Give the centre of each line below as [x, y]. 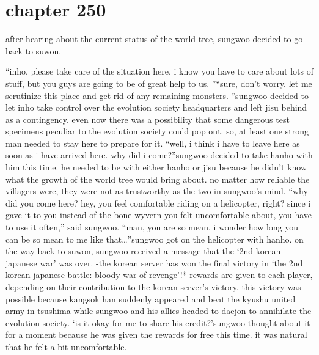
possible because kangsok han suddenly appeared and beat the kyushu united [151, 298]
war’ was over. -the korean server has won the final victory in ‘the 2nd [171, 262]
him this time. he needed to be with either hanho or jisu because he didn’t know [156, 167]
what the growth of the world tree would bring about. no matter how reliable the [158, 179]
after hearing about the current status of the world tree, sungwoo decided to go [154, 39]
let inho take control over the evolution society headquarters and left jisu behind [156, 107]
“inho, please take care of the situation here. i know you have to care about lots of [159, 71]
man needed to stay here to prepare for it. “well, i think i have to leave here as [153, 143]
